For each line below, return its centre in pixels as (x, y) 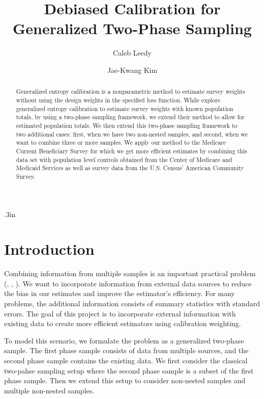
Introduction (49, 249)
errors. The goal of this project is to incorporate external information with (120, 313)
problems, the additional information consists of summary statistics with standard (132, 303)
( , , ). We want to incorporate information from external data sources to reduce (128, 283)
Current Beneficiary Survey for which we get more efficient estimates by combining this (131, 151)
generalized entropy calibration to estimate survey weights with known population (125, 108)
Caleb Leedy (132, 53)
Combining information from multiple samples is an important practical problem (130, 273)
